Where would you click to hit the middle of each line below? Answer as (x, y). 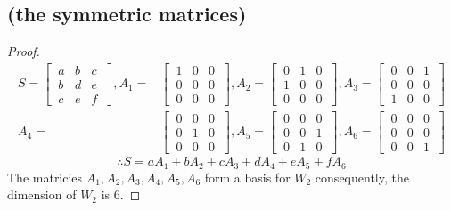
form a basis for (247, 177)
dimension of (42, 194)
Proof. (24, 51)
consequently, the (362, 177)
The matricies (45, 177)
